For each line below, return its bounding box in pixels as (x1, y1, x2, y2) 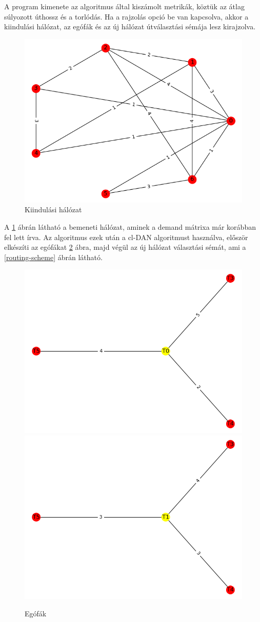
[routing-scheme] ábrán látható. (4, 251, 103, 262)
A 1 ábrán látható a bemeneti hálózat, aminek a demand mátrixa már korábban (4, 221, 256, 232)
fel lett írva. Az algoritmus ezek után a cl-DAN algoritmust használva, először (4, 231, 248, 242)
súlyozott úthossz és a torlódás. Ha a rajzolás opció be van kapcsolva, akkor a (4, 11, 249, 22)
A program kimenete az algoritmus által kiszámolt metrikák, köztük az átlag (4, 1, 245, 11)
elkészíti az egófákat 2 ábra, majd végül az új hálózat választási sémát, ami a (4, 242, 246, 252)
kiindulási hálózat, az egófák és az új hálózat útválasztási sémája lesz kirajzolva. (4, 21, 256, 32)
